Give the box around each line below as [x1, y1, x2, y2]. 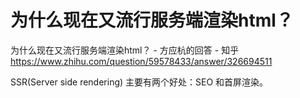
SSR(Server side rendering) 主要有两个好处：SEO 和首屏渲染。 [10, 76, 269, 88]
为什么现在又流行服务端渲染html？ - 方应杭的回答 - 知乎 [10, 44, 240, 56]
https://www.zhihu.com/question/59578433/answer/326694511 [10, 55, 273, 67]
